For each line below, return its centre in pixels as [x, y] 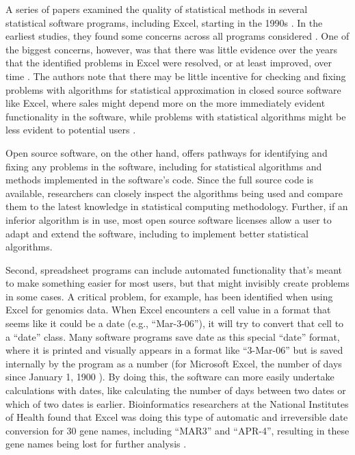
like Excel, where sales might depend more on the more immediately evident [166, 103]
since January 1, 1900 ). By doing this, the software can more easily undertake [170, 377]
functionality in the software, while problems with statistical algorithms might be [176, 116]
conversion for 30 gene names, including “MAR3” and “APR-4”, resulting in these [177, 430]
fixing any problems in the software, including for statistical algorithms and [164, 166]
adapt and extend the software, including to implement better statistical [157, 233]
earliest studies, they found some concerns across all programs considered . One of [177, 36]
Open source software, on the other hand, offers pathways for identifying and [167, 152]
